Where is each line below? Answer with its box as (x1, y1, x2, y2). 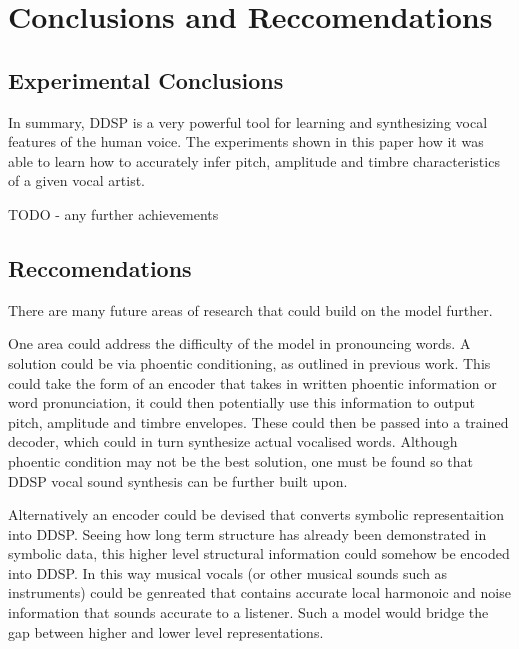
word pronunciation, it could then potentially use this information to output (8, 392, 476, 413)
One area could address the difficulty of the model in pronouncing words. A (8, 333, 471, 354)
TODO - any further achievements (8, 203, 219, 224)
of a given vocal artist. (8, 170, 146, 191)
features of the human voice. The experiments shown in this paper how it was (8, 131, 484, 152)
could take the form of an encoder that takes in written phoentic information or (8, 372, 497, 393)
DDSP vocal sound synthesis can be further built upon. (8, 470, 348, 491)
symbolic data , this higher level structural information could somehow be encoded (8, 543, 510, 564)
